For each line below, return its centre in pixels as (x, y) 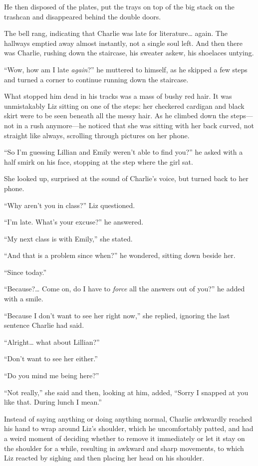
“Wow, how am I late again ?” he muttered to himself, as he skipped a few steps (126, 69)
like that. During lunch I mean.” (53, 402)
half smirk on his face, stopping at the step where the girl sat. (99, 161)
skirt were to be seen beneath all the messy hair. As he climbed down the (116, 116)
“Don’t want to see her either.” (51, 358)
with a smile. (24, 299)
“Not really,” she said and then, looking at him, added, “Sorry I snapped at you (126, 392)
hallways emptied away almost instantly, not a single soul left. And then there (123, 43)
